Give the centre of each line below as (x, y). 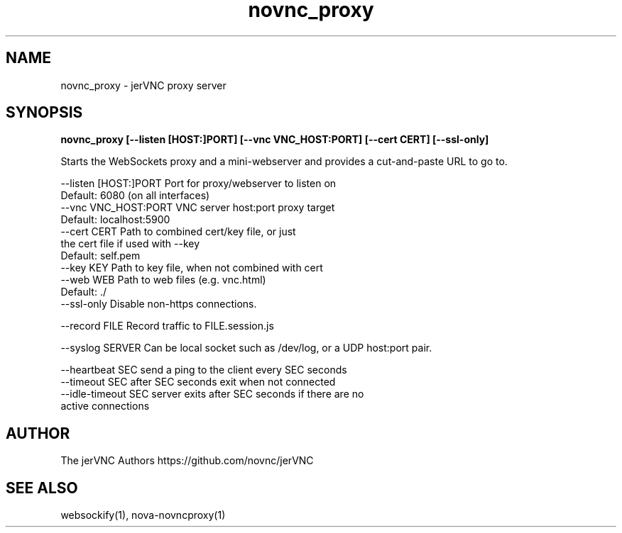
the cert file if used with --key (130, 244)
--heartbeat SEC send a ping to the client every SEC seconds (204, 370)
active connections (105, 406)
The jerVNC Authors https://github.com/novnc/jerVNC (187, 461)
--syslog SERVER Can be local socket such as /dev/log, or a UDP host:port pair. (246, 348)
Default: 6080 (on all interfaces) (135, 196)
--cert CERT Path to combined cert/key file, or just (178, 232)
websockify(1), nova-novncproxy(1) (143, 515)
